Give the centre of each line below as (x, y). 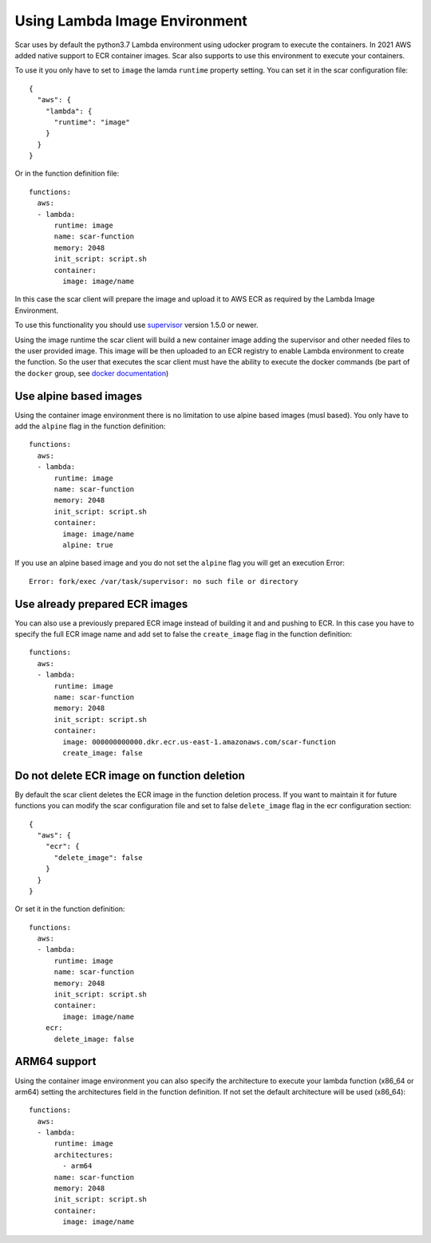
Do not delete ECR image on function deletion (130, 775)
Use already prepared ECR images (101, 604)
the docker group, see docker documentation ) (92, 373)
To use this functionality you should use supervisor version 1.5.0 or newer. (136, 325)
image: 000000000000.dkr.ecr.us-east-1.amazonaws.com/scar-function (200, 742)
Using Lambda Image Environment (131, 21)
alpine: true (88, 545)
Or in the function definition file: (67, 174)
